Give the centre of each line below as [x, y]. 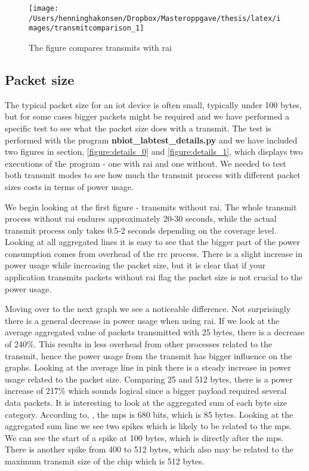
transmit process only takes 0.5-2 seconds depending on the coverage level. [141, 230]
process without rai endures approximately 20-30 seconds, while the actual [141, 218]
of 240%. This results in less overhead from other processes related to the [139, 344]
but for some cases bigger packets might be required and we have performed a [147, 116]
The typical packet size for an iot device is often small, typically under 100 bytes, [153, 104]
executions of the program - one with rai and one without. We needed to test [146, 163]
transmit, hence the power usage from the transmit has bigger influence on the [149, 355]
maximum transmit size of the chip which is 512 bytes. [105, 461]
